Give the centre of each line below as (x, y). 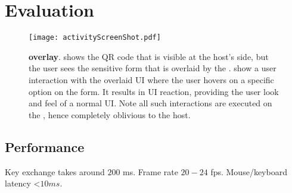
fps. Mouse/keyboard (249, 171)
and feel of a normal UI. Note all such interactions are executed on (150, 103)
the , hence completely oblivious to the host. (110, 114)
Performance (45, 146)
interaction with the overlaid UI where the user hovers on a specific (151, 79)
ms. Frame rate (150, 171)
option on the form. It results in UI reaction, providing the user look (154, 91)
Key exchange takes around (55, 171)
